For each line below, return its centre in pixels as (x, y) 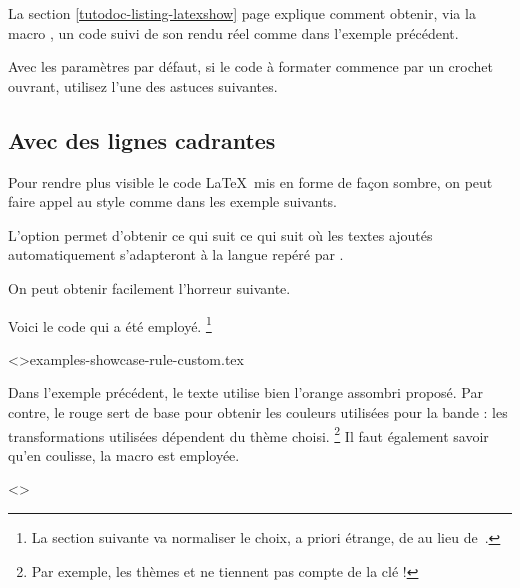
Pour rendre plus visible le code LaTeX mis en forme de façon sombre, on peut (250, 181)
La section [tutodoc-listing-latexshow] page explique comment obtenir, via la (242, 13)
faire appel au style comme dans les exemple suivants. (172, 201)
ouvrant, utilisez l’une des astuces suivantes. (143, 85)
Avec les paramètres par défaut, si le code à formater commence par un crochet (250, 66)
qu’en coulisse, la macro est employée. (124, 454)
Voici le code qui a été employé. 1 (110, 324)
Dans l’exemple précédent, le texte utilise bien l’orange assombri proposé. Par (246, 392)
